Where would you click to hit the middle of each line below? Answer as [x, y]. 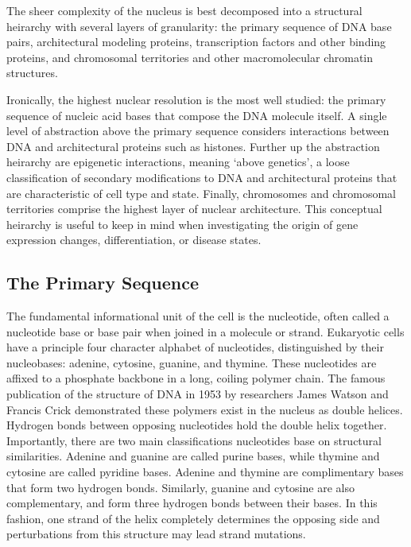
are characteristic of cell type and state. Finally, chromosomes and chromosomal [201, 193]
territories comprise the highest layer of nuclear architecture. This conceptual [194, 209]
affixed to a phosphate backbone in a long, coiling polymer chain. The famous [196, 378]
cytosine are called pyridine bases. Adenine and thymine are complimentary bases [205, 472]
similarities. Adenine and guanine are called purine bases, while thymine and [193, 456]
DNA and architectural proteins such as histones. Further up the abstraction [193, 146]
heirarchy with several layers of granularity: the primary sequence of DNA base [199, 26]
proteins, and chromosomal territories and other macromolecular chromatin [190, 57]
